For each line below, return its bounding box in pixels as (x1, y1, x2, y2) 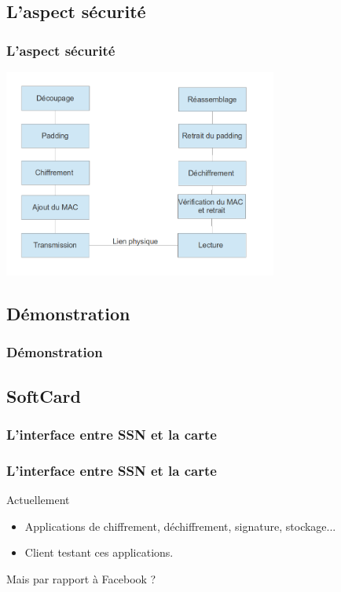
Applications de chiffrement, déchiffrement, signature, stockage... (24, 517, 336, 534)
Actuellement (6, 492, 70, 508)
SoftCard (6, 383, 81, 407)
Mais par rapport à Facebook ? (6, 570, 156, 587)
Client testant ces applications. (24, 544, 174, 561)
